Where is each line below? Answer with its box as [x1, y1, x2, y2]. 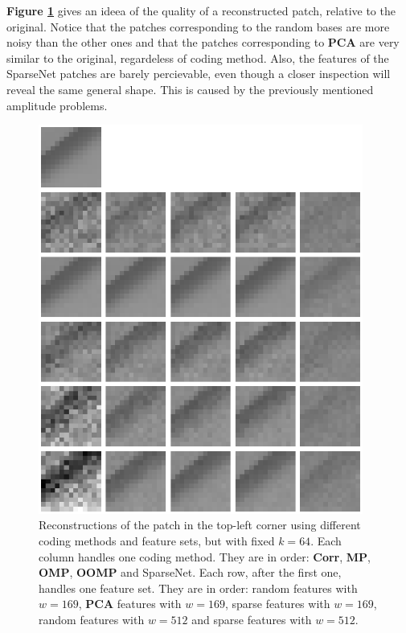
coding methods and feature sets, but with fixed [39, 532, 275, 549]
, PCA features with [78, 595, 182, 612]
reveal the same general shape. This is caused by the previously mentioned [6, 80, 374, 97]
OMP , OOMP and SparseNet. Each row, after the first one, [39, 564, 342, 581]
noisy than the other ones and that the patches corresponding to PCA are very [6, 34, 400, 51]
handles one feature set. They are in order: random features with [39, 579, 358, 596]
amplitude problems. [6, 97, 108, 113]
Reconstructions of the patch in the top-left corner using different [39, 516, 361, 533]
